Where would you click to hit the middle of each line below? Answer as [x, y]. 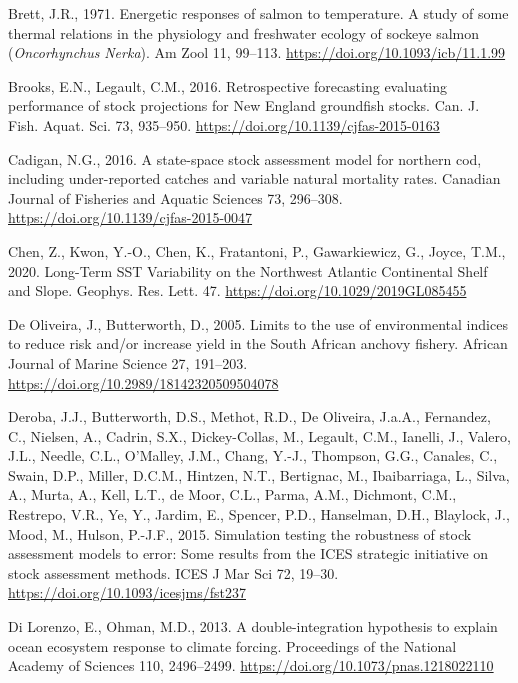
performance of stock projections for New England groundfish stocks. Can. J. [244, 105]
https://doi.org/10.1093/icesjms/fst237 [127, 592]
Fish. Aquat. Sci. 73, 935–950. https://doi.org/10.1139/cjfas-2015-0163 [224, 124]
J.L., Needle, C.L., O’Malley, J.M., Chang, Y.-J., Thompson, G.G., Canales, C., [253, 455]
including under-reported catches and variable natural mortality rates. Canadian [254, 178]
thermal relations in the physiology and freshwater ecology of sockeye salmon [244, 32]
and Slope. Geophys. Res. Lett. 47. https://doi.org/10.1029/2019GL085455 [237, 290]
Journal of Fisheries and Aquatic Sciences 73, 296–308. [175, 197]
